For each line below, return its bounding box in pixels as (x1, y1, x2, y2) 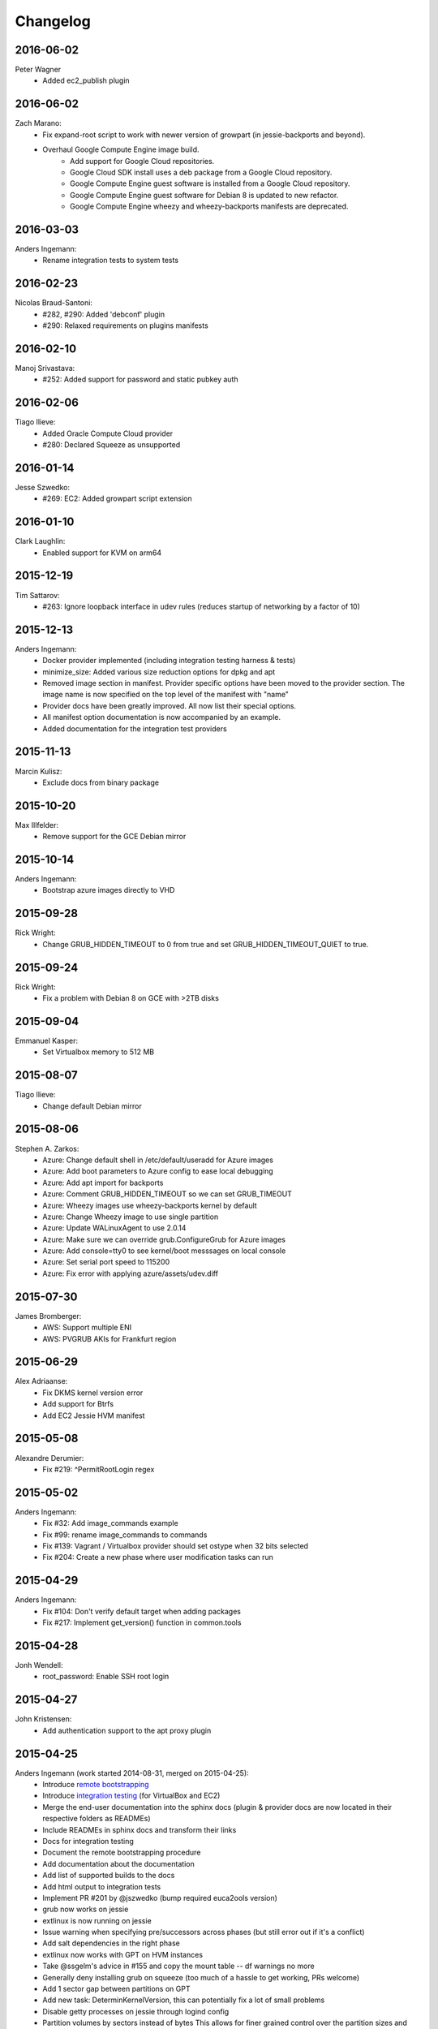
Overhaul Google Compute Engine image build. (42, 144, 200, 154)
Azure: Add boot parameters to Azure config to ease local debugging (42, 1166, 273, 1176)
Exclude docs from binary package (42, 778, 160, 787)
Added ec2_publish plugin (42, 75, 130, 85)
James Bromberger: (15, 1311, 82, 1320)
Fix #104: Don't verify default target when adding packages (42, 1606, 241, 1616)
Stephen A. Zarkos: (15, 1144, 79, 1153)
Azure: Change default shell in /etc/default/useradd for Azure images (42, 1155, 273, 1165)
